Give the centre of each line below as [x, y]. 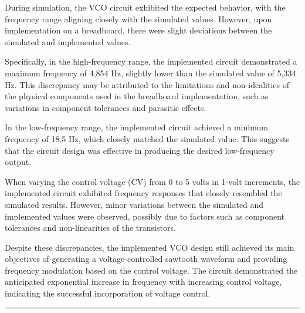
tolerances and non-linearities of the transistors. [90, 228]
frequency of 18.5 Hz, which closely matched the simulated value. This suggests [147, 138]
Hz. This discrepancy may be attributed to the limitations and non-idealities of [147, 84]
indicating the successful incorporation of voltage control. [108, 293]
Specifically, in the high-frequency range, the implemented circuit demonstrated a [151, 61]
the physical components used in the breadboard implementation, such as [137, 96]
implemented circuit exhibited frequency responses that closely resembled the [143, 193]
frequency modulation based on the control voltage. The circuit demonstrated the [151, 270]
